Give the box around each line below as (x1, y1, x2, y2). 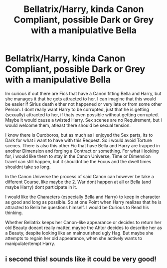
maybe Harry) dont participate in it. (5, 184, 77, 190)
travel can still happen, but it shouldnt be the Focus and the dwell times (5, 158, 152, 164)
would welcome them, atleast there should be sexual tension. (5, 122, 131, 128)
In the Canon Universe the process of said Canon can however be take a (5, 173, 155, 179)
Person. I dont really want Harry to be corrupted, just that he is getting (5, 106, 150, 112)
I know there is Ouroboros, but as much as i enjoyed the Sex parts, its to (5, 132, 153, 138)
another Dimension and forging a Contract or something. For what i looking (5, 148, 159, 154)
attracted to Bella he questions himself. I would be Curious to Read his (5, 204, 149, 210)
